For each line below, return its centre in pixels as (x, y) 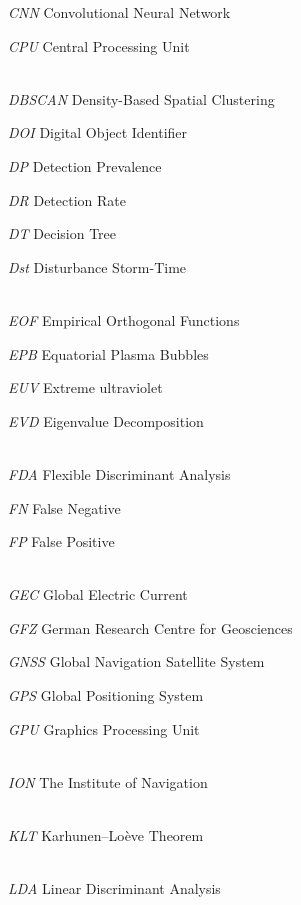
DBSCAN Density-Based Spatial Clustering (141, 98)
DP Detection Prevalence (85, 165)
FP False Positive (61, 541)
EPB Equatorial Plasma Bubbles (108, 353)
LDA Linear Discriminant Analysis (114, 888)
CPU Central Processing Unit (99, 45)
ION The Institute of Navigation (108, 781)
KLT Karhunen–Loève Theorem (106, 835)
